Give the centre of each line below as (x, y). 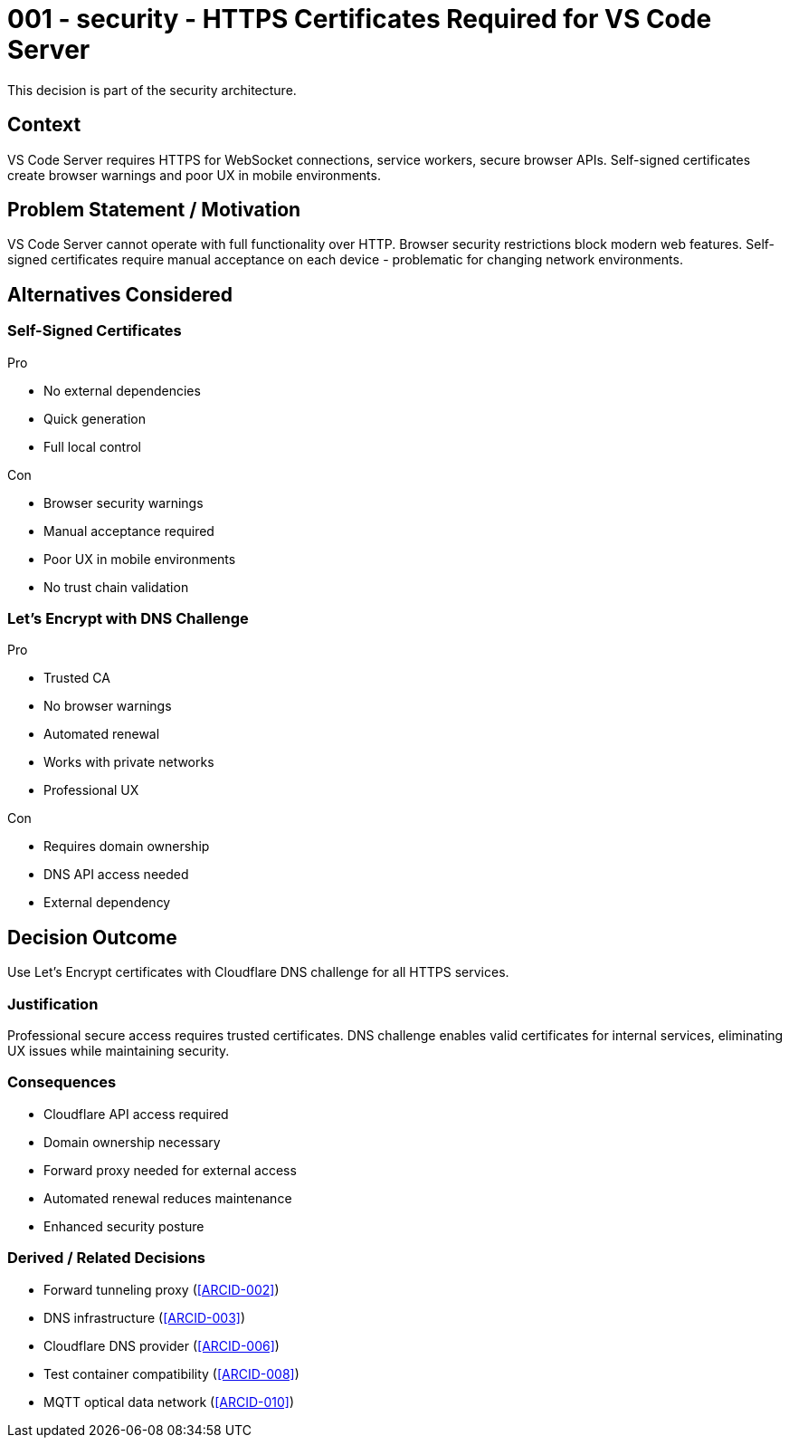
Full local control (92, 446)
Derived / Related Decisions (106, 1258)
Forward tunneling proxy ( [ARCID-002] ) (162, 1289)
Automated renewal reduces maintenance (168, 1198)
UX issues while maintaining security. (119, 1051)
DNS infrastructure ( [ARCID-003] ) (145, 1317)
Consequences (62, 1082)
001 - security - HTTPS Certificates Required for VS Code (360, 19)
